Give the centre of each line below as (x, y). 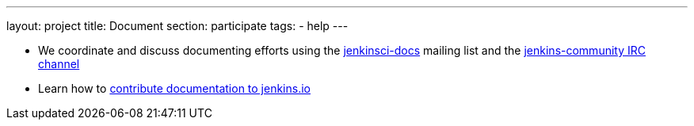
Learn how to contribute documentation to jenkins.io (174, 88)
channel (59, 64)
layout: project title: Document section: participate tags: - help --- (177, 26)
